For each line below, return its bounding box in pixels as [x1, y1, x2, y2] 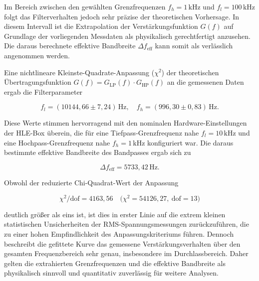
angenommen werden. [4, 50, 70, 60]
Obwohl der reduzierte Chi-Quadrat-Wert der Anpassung [4, 177, 179, 188]
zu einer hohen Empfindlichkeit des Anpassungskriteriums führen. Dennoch [4, 229, 234, 239]
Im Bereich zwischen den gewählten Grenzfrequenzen [4, 1, 166, 11]
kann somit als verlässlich [155, 40, 233, 51]
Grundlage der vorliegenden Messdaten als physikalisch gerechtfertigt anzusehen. [4, 30, 251, 41]
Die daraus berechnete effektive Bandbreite [4, 40, 136, 51]
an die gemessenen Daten [167, 77, 244, 87]
